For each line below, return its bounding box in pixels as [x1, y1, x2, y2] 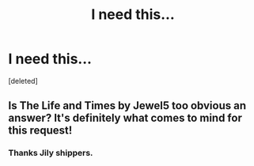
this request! [8, 124, 73, 138]
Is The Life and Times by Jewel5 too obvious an [8, 99, 247, 112]
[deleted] [8, 76, 38, 85]
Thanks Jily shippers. [8, 148, 93, 159]
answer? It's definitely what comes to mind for [8, 111, 243, 125]
